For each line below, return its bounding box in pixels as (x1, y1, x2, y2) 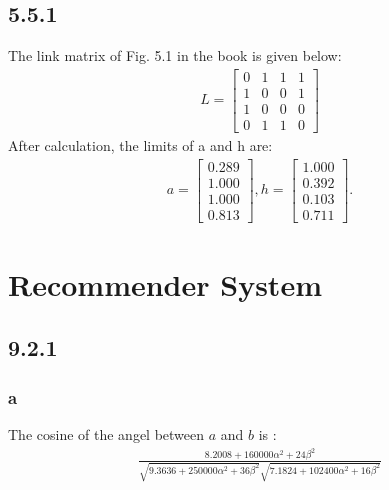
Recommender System (8, 263, 322, 304)
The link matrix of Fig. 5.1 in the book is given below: (8, 45, 342, 66)
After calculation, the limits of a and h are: (8, 134, 273, 155)
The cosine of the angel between (8, 424, 205, 445)
